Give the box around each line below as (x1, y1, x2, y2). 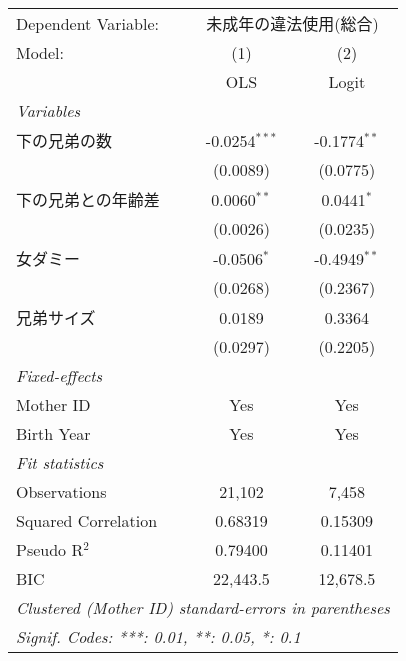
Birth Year (16, 422, 91, 445)
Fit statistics (16, 451, 104, 474)
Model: (16, 41, 65, 64)
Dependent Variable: (16, 11, 159, 35)
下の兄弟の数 (16, 129, 113, 152)
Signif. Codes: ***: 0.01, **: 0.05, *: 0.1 (16, 625, 301, 648)
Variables (16, 99, 81, 122)
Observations (16, 480, 107, 503)
